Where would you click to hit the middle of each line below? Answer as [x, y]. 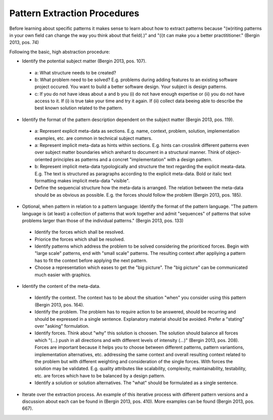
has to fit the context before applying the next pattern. [91, 260]
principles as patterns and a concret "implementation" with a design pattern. [133, 159]
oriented [43, 159]
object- [233, 152]
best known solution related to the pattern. [79, 108]
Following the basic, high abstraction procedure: [60, 52]
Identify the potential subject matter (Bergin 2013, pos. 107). [84, 61]
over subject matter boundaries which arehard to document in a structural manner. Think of [130, 152]
